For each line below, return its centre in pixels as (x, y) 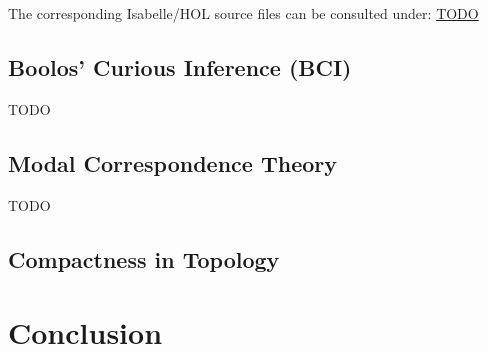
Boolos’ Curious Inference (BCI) (180, 66)
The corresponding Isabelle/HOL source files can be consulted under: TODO (243, 13)
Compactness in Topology (144, 258)
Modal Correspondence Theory (173, 162)
